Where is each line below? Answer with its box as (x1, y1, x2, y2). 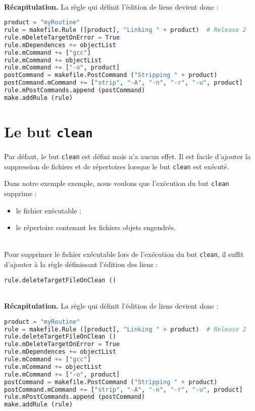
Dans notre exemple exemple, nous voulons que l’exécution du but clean (4, 178, 229, 189)
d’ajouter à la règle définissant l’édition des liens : (4, 259, 158, 270)
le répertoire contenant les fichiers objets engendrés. (16, 222, 176, 233)
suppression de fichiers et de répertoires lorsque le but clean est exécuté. (4, 161, 229, 171)
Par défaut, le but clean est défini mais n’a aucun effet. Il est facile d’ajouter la (4, 151, 251, 162)
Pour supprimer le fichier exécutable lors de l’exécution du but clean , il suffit (4, 249, 244, 259)
